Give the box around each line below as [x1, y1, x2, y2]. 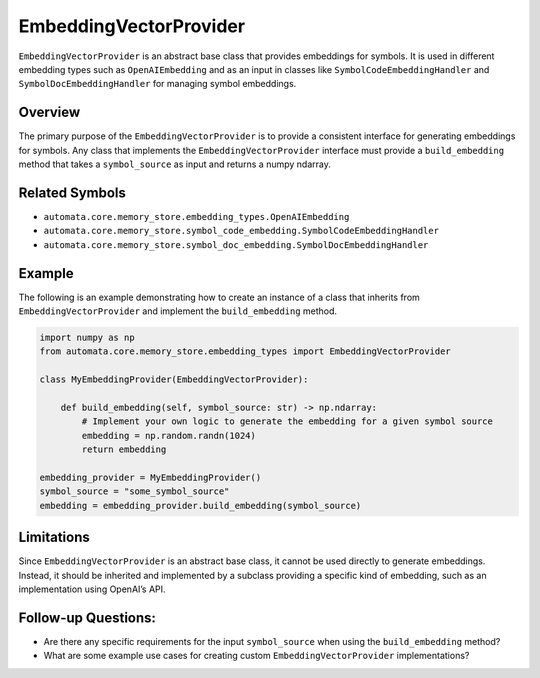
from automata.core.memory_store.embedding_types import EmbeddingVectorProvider [39, 346, 452, 357]
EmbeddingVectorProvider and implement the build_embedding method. [18, 305, 338, 317]
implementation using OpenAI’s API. [18, 583, 166, 595]
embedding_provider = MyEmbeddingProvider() [39, 471, 262, 483]
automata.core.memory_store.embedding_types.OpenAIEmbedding [43, 211, 350, 222]
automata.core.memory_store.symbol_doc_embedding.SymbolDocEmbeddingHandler [43, 239, 429, 250]
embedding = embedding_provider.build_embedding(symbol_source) [39, 500, 362, 511]
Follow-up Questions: [18, 609, 157, 626]
